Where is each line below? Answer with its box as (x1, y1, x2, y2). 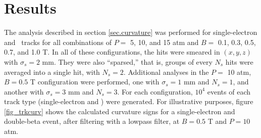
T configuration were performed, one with (30, 76, 160, 87)
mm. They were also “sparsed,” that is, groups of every (42, 56, 213, 67)
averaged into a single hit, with (4, 66, 100, 77)
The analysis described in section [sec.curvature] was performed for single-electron (4, 27, 257, 37)
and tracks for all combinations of (4, 36, 112, 47)
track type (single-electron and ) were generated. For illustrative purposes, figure (4, 96, 253, 107)
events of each (207, 86, 250, 97)
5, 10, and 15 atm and (130, 36, 199, 47)
